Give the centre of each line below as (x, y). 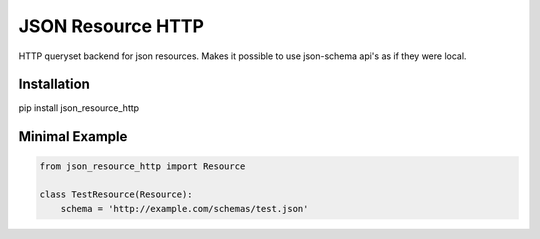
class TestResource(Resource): (116, 194)
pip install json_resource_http (79, 108)
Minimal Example (73, 136)
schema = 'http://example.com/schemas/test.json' (184, 208)
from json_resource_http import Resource (142, 166)
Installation (54, 84)
